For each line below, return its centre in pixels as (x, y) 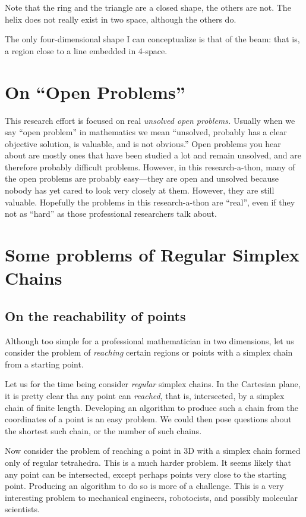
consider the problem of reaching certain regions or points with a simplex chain (149, 352)
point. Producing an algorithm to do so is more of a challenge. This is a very (144, 486)
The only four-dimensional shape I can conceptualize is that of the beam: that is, (152, 39)
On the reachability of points (95, 315)
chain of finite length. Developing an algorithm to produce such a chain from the (152, 407)
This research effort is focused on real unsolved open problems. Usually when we (150, 120)
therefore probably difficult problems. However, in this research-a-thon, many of (150, 166)
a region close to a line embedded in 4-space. (86, 50)
